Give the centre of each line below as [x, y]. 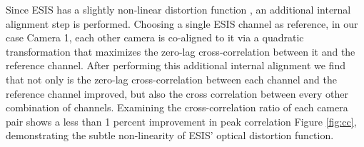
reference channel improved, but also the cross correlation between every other [177, 93]
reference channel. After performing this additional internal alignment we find [176, 65]
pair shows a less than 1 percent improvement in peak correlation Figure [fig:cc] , [181, 121]
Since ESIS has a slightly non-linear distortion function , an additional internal [178, 9]
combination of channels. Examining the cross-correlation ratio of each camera [177, 107]
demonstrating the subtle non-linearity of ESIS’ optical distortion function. [170, 135]
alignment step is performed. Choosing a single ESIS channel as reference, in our [182, 23]
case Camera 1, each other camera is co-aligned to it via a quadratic [155, 37]
